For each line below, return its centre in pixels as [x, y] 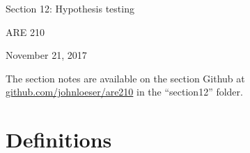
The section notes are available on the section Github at [125, 78]
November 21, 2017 [46, 55]
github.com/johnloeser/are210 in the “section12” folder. [124, 92]
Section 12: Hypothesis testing [70, 8]
